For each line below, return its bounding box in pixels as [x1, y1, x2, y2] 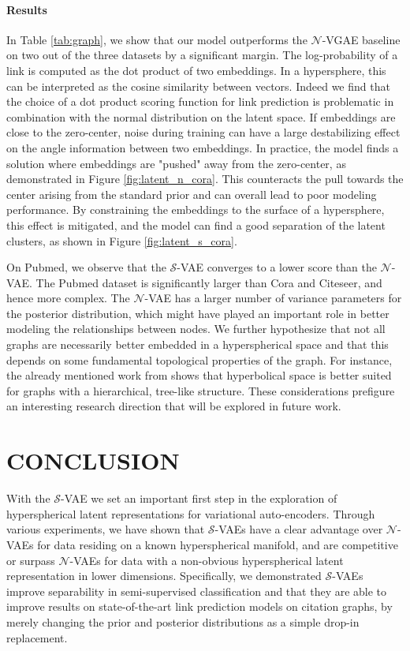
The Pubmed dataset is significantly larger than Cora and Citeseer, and [35, 274, 382, 290]
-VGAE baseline [322, 31, 401, 47]
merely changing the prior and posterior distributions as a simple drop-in [6, 613, 360, 630]
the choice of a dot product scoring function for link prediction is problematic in [6, 93, 394, 110]
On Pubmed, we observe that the [6, 259, 166, 275]
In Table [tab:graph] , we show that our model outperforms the [6, 31, 307, 47]
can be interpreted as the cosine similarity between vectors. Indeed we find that [6, 77, 390, 94]
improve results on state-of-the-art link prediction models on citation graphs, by [6, 598, 393, 615]
